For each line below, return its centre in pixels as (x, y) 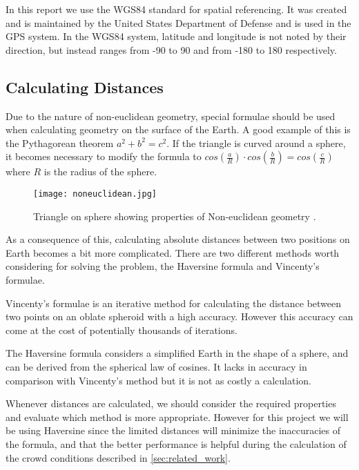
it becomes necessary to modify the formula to (104, 156)
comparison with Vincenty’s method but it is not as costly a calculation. (158, 380)
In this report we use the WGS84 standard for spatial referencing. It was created (176, 9)
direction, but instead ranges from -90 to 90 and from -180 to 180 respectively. (171, 49)
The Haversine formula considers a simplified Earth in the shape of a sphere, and (177, 353)
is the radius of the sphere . (100, 172)
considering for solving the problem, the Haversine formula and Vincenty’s (163, 266)
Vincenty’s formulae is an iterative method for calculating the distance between (174, 303)
